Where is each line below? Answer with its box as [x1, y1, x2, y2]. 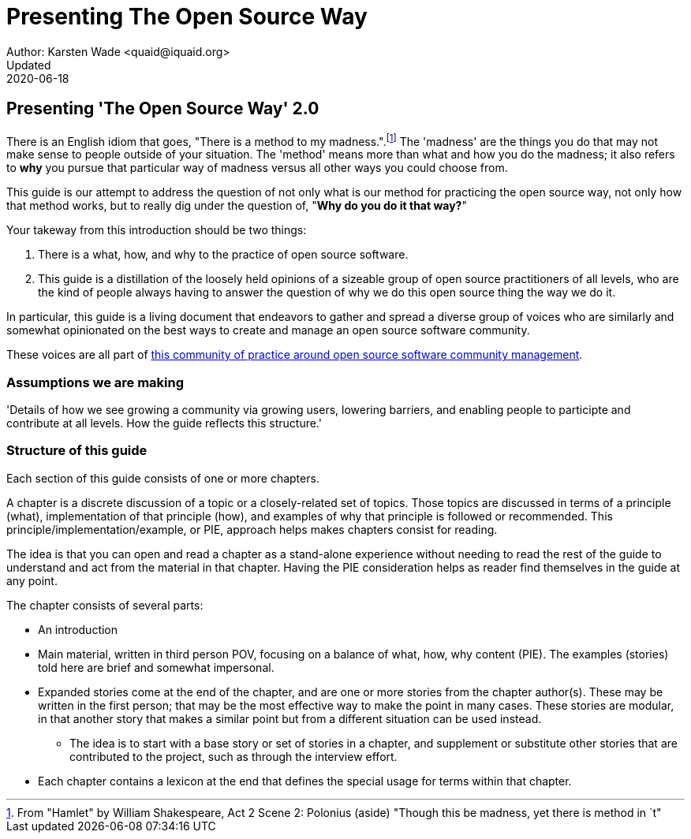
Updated [6, 58, 51, 72]
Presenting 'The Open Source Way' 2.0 [6, 99, 319, 119]
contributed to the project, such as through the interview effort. [69, 749, 398, 763]
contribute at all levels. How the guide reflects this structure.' [6, 416, 322, 430]
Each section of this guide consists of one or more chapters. [6, 471, 319, 485]
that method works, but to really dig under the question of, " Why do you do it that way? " [6, 199, 467, 213]
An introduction [38, 622, 118, 636]
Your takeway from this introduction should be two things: [6, 223, 307, 237]
